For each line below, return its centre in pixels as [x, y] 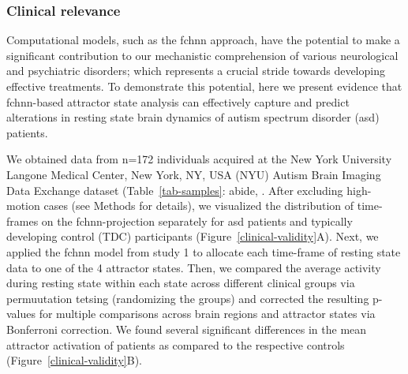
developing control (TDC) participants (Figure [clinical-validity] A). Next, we [193, 236]
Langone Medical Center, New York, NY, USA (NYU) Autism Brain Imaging [194, 174]
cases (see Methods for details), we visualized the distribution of [199, 206]
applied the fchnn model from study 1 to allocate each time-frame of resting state [204, 251]
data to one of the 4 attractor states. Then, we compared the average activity [194, 267]
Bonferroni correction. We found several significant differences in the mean [187, 329]
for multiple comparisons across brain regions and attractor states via [207, 314]
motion [23, 206]
